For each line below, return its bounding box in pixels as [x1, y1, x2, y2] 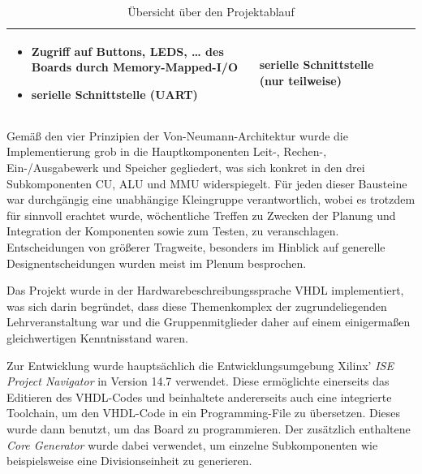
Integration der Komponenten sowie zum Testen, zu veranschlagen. [6, 222, 339, 239]
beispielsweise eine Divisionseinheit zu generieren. [6, 452, 252, 469]
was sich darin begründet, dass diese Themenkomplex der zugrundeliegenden [6, 297, 387, 314]
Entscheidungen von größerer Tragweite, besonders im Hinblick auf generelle [6, 239, 385, 256]
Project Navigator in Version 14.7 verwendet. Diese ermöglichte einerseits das [6, 373, 390, 390]
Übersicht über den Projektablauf [127, 3, 295, 19]
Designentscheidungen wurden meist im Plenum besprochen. [6, 254, 307, 271]
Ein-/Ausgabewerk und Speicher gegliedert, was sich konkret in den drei [6, 159, 365, 176]
